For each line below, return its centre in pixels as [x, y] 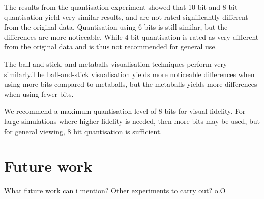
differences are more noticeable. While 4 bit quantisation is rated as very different [131, 36]
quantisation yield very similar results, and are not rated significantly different [126, 17]
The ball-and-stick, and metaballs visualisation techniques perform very [116, 64]
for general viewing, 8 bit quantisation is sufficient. [83, 131]
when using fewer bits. [39, 94]
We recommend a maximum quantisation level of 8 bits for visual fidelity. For [125, 111]
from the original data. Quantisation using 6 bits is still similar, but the [116, 27]
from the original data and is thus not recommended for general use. [111, 47]
